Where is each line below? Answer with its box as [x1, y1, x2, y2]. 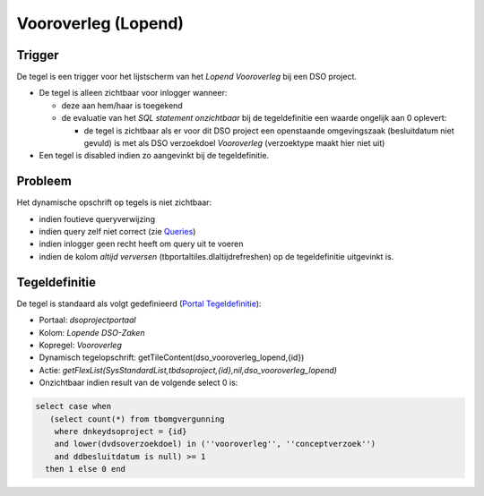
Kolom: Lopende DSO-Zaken [39, 327, 145, 338]
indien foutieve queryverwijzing [39, 213, 156, 224]
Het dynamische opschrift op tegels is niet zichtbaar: [16, 197, 212, 208]
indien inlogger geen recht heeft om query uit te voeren [39, 238, 244, 250]
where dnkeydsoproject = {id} [54, 426, 187, 436]
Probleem [16, 174, 72, 189]
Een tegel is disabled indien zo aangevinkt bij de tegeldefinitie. [39, 150, 269, 161]
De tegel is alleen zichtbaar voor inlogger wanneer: [39, 88, 228, 98]
